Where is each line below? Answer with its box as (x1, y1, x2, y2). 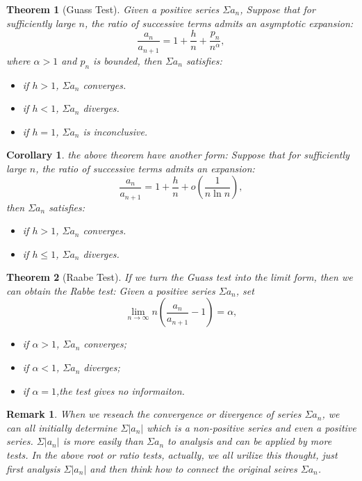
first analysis (6, 461, 60, 475)
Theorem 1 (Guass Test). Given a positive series (6, 2, 220, 16)
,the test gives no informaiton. (56, 383, 185, 398)
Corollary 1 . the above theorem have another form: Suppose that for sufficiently (6, 147, 349, 162)
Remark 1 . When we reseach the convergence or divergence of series (6, 407, 302, 421)
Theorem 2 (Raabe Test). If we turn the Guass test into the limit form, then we (6, 270, 353, 284)
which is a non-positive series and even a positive (147, 420, 356, 434)
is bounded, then (93, 53, 162, 67)
